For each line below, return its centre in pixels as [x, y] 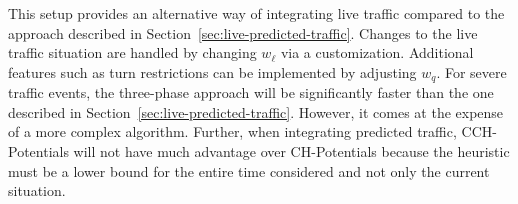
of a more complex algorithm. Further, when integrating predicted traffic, [232, 131]
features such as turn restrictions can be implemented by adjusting [212, 71]
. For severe [471, 71]
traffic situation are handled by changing [132, 52]
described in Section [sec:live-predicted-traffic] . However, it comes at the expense [256, 111]
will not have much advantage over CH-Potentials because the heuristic [291, 151]
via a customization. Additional [377, 52]
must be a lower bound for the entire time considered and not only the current [249, 170]
